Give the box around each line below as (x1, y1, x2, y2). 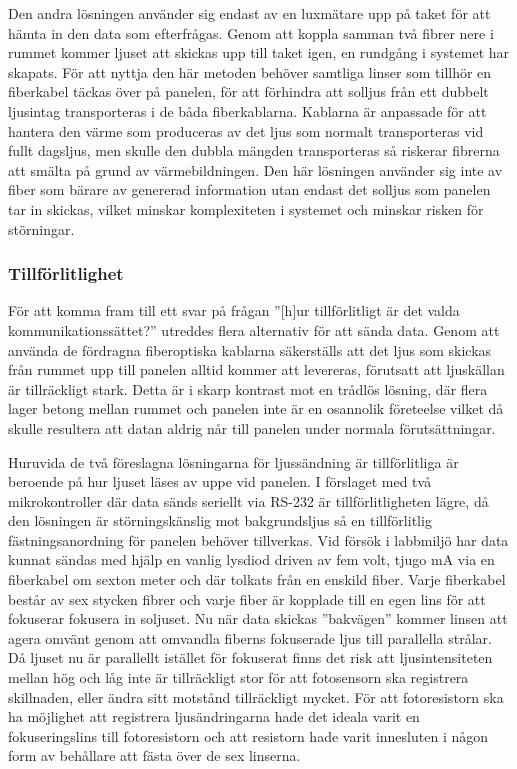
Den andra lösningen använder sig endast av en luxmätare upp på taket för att (8, 3, 491, 23)
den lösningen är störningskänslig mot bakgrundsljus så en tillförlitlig (8, 510, 432, 531)
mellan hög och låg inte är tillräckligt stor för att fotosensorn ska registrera (8, 667, 469, 688)
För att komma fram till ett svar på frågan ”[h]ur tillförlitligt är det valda (8, 300, 460, 321)
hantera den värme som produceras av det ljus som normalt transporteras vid (8, 120, 484, 141)
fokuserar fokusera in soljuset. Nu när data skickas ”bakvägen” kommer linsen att (8, 608, 508, 629)
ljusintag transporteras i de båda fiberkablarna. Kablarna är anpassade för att (8, 100, 487, 121)
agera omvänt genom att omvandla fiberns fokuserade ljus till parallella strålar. (8, 627, 492, 648)
